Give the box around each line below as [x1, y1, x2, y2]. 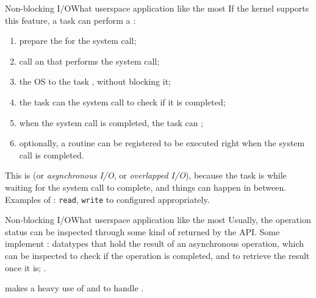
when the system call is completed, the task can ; [19, 116, 204, 129]
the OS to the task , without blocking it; [19, 75, 171, 88]
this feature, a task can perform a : [5, 13, 136, 26]
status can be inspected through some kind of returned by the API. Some [5, 225, 280, 238]
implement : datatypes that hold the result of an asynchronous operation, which [5, 237, 304, 250]
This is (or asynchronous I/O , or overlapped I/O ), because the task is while [5, 169, 287, 182]
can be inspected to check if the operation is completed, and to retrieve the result [5, 249, 310, 261]
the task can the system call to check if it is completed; [19, 95, 226, 108]
